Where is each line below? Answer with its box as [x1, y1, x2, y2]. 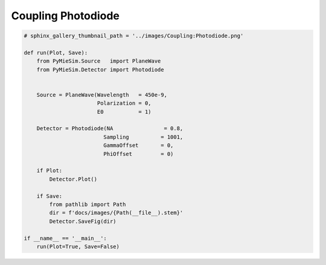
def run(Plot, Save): [24, 49, 88, 56]
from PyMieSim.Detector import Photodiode [36, 66, 164, 73]
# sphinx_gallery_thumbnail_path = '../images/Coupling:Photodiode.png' [24, 33, 244, 39]
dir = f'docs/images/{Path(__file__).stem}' [49, 210, 184, 216]
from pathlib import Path [49, 201, 126, 208]
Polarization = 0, [97, 100, 152, 107]
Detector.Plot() [49, 175, 98, 182]
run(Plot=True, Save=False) [36, 243, 120, 250]
